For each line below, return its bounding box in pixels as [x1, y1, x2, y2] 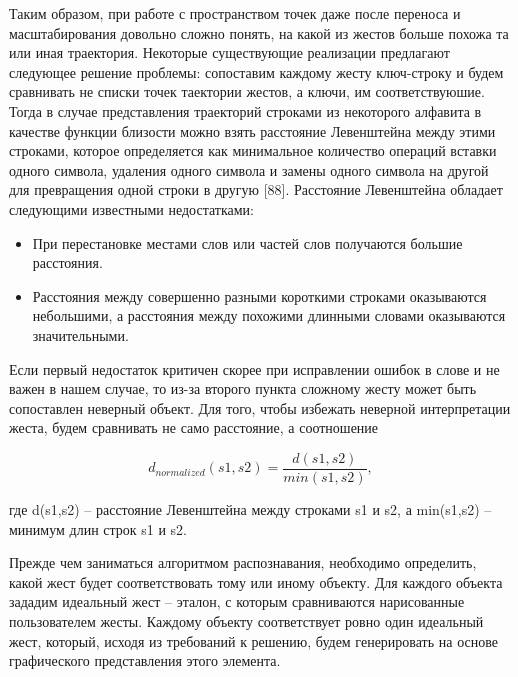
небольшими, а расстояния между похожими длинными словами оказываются [32, 305, 506, 326]
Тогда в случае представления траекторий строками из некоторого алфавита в [9, 100, 482, 121]
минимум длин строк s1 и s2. [9, 518, 187, 539]
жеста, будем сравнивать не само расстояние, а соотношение [9, 417, 379, 438]
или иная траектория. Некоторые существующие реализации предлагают [9, 42, 450, 63]
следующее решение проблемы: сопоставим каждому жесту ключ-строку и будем [9, 61, 504, 82]
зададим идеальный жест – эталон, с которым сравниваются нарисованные [9, 591, 465, 612]
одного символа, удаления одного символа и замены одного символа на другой [9, 159, 489, 180]
